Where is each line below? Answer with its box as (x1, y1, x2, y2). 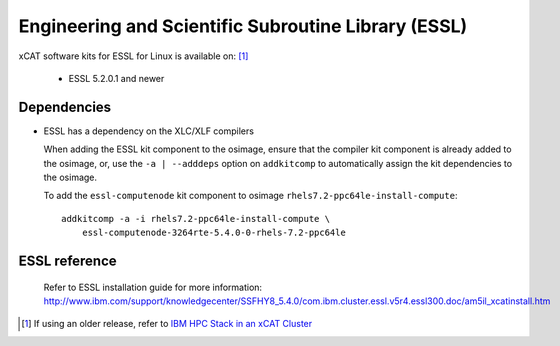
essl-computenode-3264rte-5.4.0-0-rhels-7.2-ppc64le (81, 227, 347, 239)
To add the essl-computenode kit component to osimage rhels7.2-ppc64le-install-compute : (43, 190, 458, 202)
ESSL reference (18, 253, 117, 269)
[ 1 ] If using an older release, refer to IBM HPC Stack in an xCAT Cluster (21, 318, 313, 330)
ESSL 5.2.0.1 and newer (68, 72, 165, 84)
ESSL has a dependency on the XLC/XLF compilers (43, 125, 255, 137)
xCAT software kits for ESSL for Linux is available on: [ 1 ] (18, 50, 249, 62)
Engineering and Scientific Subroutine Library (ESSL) (18, 15, 468, 37)
